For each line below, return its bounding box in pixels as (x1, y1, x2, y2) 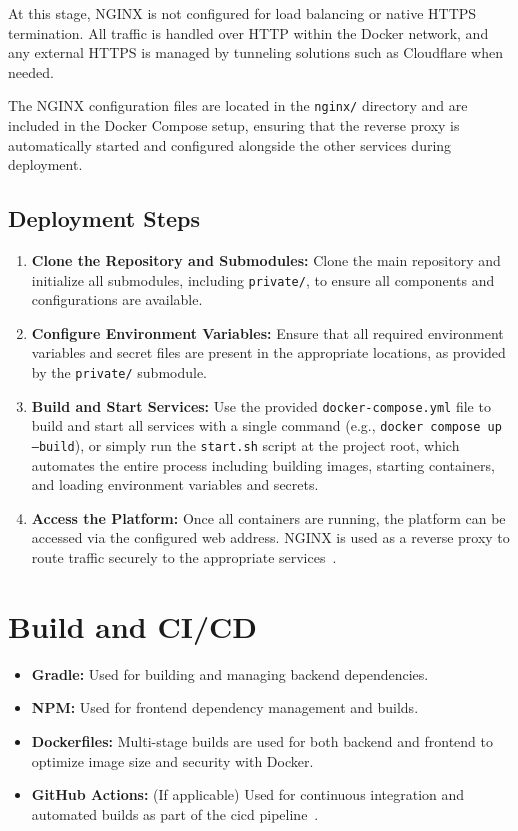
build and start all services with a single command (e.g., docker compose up (31, 415, 502, 436)
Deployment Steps (8, 203, 201, 234)
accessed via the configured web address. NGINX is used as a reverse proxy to (31, 527, 510, 548)
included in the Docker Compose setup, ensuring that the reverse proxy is (8, 115, 460, 136)
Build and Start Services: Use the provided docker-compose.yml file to (31, 395, 491, 416)
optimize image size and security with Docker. (31, 750, 314, 771)
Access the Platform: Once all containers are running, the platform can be (31, 507, 506, 528)
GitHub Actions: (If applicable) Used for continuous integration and (31, 784, 465, 805)
